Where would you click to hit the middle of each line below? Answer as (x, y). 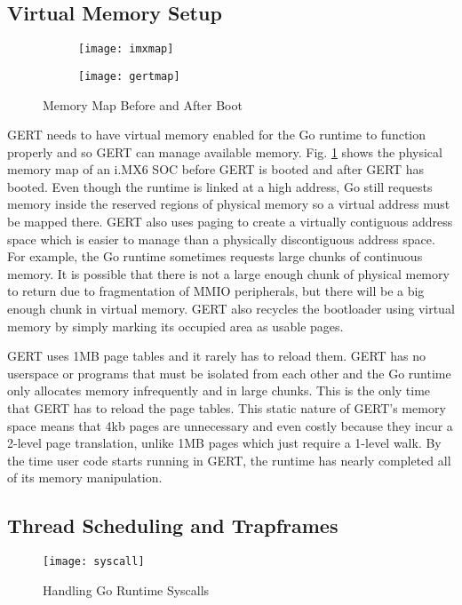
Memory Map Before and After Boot (143, 104)
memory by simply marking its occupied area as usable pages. (175, 326)
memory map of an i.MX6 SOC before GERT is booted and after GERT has (216, 169)
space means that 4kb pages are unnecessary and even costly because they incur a (230, 425)
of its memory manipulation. (85, 478)
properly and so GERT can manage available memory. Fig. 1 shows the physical (225, 151)
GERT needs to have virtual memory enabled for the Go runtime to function (217, 135)
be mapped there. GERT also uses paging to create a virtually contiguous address (230, 222)
